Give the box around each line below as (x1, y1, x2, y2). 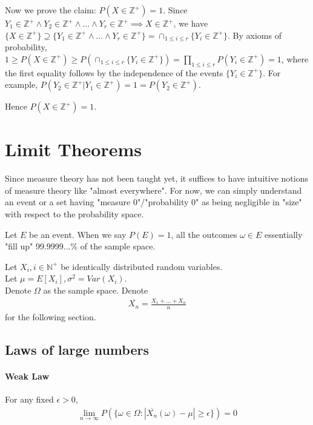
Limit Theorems (5, 137, 142, 162)
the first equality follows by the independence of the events (5, 66, 223, 79)
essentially (264, 228, 303, 240)
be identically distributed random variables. (61, 260, 223, 272)
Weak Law (5, 370, 50, 383)
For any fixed (5, 393, 54, 406)
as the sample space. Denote (43, 284, 148, 297)
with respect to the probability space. (5, 208, 144, 220)
